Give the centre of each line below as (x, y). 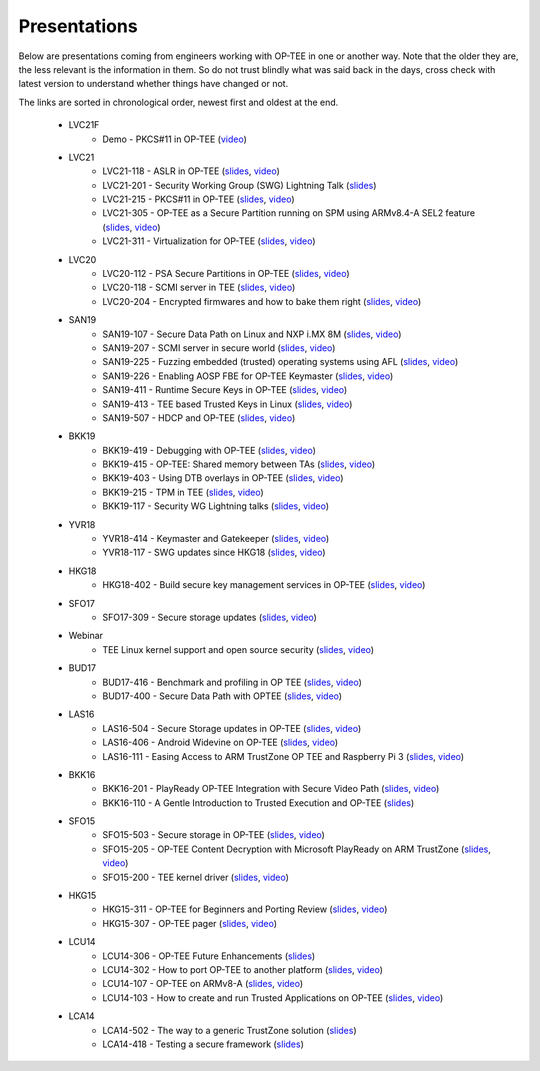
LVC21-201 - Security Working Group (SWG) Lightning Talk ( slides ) (239, 185)
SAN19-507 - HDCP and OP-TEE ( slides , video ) (199, 417)
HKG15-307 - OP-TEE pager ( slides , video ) (189, 923)
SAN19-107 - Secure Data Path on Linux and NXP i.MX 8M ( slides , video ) (252, 334)
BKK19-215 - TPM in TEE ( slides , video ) (183, 492)
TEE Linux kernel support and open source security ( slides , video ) (238, 649)
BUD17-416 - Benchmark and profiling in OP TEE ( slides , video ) (232, 682)
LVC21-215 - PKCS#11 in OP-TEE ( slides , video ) (198, 199)
